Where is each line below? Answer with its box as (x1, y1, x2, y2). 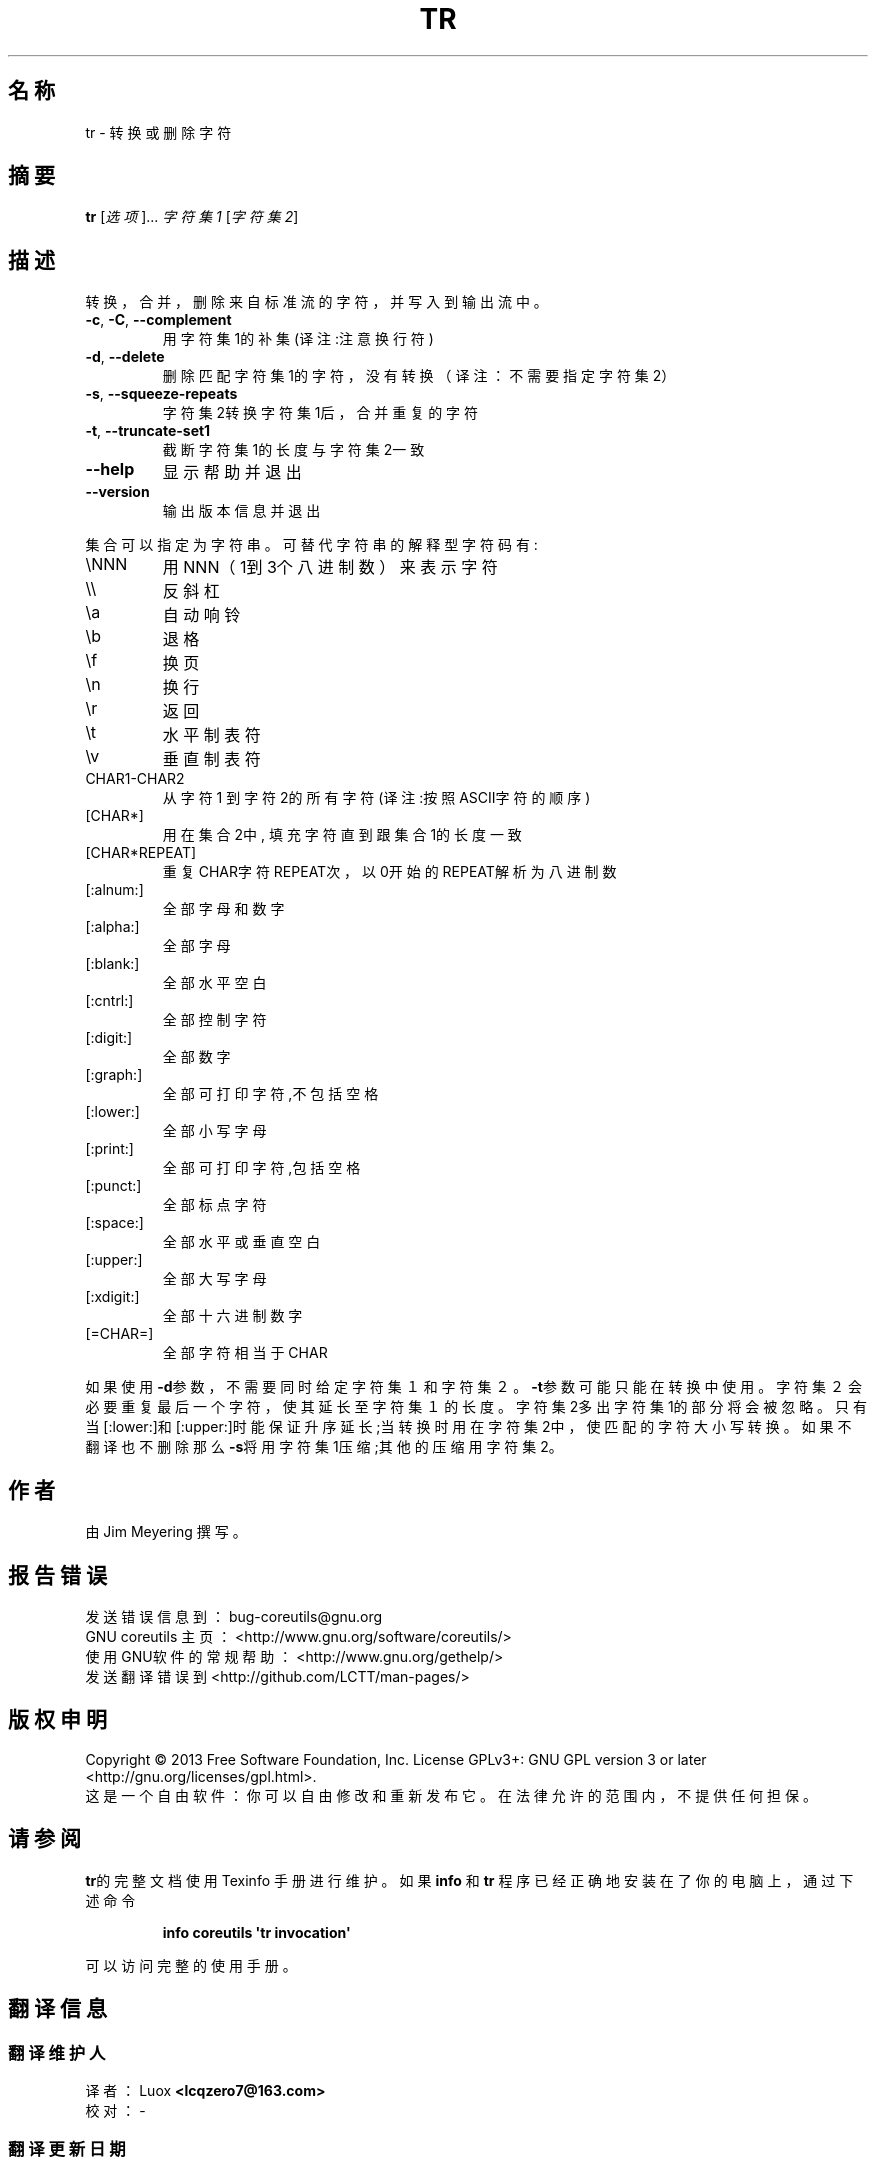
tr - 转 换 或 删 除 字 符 (85, 123, 232, 141)
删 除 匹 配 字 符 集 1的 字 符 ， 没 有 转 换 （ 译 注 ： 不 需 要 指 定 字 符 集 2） (162, 367, 676, 385)
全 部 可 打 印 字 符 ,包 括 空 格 (162, 1159, 361, 1177)
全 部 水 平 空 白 (162, 974, 267, 992)
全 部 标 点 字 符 (162, 1196, 267, 1214)
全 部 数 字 (162, 1048, 231, 1066)
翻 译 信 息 (8, 1996, 107, 2022)
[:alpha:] (85, 918, 140, 936)
